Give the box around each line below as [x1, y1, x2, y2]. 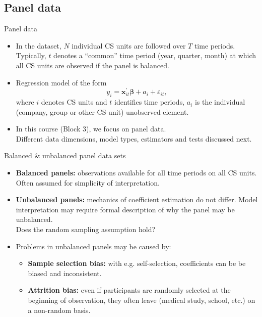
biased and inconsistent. [28, 267, 102, 278]
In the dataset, [16, 40, 61, 51]
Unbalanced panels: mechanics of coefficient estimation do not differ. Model [16, 194, 258, 205]
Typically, [16, 50, 46, 61]
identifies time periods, [114, 97, 185, 107]
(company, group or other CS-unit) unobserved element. [16, 106, 189, 117]
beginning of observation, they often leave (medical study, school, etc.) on [28, 294, 255, 305]
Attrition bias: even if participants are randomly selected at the [28, 285, 231, 295]
